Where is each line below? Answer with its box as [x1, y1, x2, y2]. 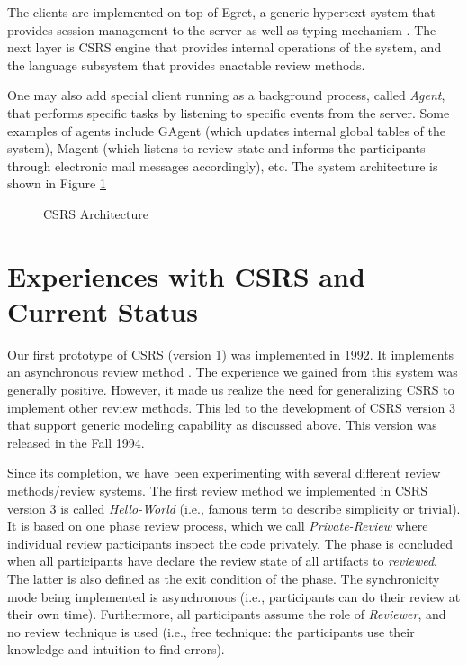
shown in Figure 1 [7, 174, 106, 193]
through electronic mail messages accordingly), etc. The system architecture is [7, 156, 438, 175]
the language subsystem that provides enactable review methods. [7, 55, 365, 74]
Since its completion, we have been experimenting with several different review [7, 463, 441, 482]
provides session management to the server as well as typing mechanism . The [7, 20, 436, 39]
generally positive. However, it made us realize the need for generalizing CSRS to [7, 380, 454, 399]
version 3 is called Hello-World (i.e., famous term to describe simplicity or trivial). [7, 498, 461, 517]
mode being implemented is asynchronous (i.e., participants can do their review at [7, 587, 461, 606]
